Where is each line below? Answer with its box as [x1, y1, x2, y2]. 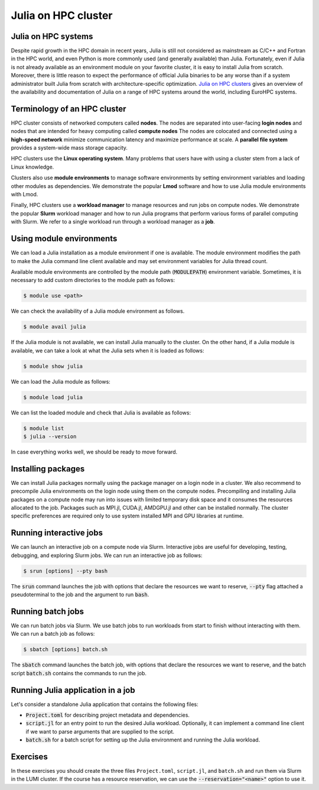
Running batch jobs [11, 606, 84, 616]
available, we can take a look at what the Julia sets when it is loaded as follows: [11, 347, 204, 354]
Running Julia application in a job [11, 685, 135, 695]
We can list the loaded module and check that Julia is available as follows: [11, 409, 191, 416]
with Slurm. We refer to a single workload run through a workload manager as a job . [11, 218, 215, 225]
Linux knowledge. [11, 163, 54, 170]
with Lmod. [11, 191, 38, 198]
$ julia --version [23, 433, 77, 440]
